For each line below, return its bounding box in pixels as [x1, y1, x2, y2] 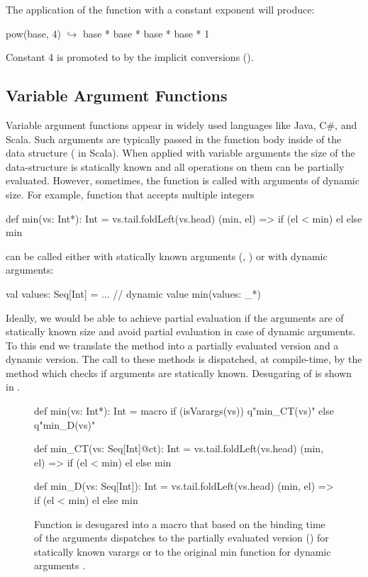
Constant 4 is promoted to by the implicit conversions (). [6, 50, 254, 65]
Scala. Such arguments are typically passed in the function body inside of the [6, 131, 342, 146]
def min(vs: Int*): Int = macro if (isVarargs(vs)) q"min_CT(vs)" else [34, 403, 334, 418]
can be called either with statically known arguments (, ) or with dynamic [6, 248, 328, 263]
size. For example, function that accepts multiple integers [6, 186, 255, 201]
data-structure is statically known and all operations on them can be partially [6, 159, 345, 174]
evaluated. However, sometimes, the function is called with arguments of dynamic [6, 173, 359, 188]
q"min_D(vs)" [34, 417, 96, 432]
